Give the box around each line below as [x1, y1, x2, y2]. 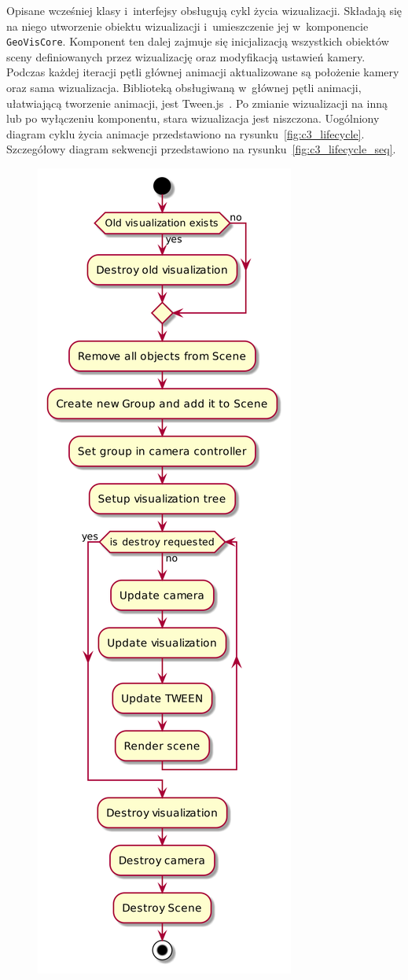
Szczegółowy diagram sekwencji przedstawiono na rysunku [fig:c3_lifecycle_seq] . [6, 141, 396, 157]
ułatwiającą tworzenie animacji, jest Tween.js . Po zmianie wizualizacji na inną [6, 94, 388, 111]
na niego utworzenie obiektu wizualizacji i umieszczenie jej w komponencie [6, 17, 369, 34]
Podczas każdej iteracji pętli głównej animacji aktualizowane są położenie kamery [6, 64, 399, 80]
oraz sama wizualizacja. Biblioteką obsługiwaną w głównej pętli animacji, [6, 79, 362, 96]
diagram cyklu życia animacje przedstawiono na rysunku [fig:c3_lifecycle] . [6, 125, 365, 142]
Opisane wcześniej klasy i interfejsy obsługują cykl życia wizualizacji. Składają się [6, 2, 402, 18]
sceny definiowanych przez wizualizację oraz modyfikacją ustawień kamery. [6, 48, 366, 64]
